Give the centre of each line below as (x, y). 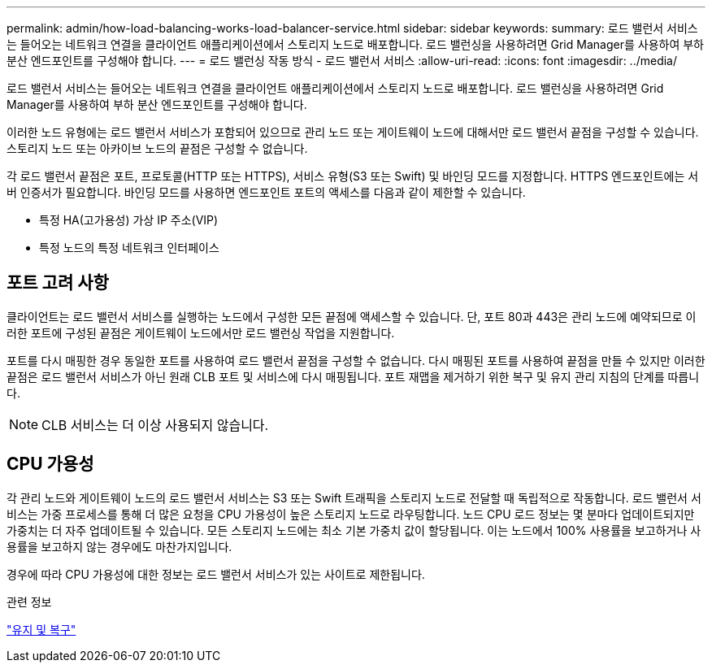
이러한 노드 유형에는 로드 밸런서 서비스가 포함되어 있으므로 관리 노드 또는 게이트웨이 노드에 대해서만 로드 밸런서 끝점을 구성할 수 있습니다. (353, 132)
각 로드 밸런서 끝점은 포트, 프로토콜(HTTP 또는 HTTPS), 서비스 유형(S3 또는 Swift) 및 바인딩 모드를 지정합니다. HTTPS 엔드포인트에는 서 (353, 176)
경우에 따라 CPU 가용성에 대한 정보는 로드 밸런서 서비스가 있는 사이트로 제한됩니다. (216, 574)
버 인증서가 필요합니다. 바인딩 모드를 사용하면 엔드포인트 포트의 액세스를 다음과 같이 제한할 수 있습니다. (266, 192)
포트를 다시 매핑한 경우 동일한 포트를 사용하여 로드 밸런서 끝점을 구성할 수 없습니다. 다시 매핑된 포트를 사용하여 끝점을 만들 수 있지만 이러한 (356, 360)
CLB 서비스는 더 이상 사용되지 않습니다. (155, 425)
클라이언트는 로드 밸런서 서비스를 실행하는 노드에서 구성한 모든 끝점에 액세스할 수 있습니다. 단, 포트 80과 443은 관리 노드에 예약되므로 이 (352, 316)
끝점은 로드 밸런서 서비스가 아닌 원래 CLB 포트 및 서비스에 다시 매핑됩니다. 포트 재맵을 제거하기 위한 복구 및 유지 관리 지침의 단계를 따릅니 (353, 376)
